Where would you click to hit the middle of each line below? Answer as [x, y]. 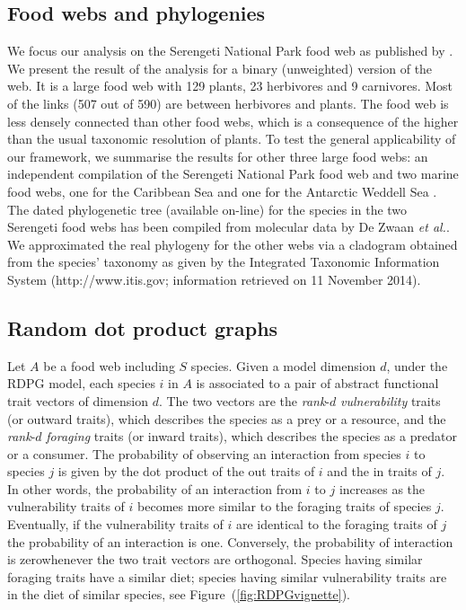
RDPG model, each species [81, 383]
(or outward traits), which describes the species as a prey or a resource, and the [227, 418]
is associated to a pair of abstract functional [317, 383]
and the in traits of [379, 471]
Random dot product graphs [143, 327]
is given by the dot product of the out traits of [186, 471]
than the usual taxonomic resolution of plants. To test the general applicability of [232, 139]
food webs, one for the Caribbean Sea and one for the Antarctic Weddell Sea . [222, 191]
